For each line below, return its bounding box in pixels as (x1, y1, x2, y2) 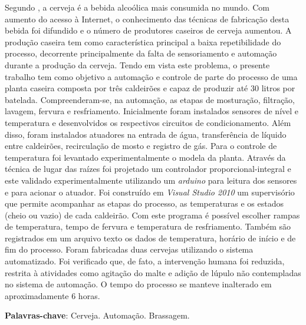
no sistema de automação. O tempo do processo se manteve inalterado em (5, 278, 272, 290)
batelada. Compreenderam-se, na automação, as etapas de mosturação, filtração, (5, 93, 295, 105)
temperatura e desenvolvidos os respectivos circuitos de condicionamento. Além (5, 116, 291, 128)
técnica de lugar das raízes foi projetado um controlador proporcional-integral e (5, 162, 291, 175)
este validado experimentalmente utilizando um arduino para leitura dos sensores (5, 174, 297, 186)
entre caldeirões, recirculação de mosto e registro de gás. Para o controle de (5, 140, 277, 152)
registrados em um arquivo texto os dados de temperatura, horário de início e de (5, 231, 296, 244)
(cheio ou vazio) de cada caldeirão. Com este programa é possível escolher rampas (5, 208, 300, 221)
